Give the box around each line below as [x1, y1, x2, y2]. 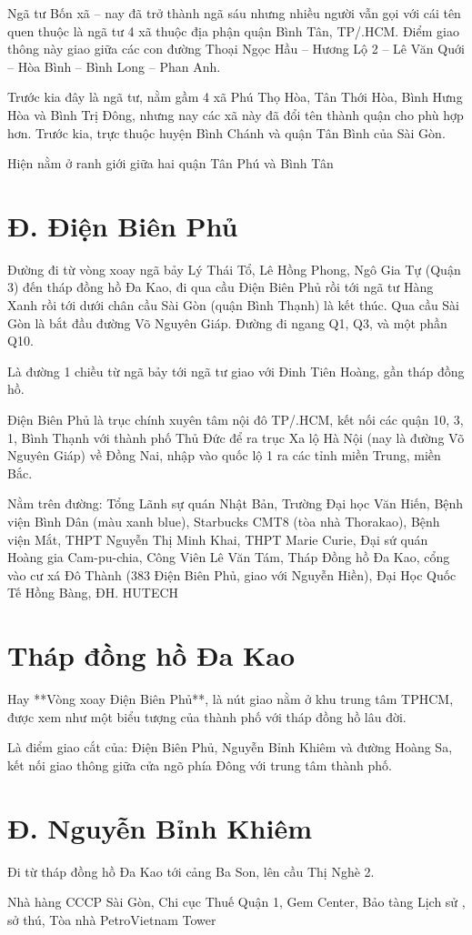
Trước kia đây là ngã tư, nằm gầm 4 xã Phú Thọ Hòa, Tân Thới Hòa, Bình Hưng [7, 87, 463, 106]
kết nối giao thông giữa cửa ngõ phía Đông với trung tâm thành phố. [7, 755, 393, 774]
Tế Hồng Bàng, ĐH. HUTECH [7, 583, 179, 602]
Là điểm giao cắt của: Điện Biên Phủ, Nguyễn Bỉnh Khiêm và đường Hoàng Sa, [7, 738, 453, 757]
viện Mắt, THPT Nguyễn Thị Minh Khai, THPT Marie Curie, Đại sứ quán [7, 529, 428, 548]
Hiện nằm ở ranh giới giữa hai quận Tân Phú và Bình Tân [7, 154, 334, 173]
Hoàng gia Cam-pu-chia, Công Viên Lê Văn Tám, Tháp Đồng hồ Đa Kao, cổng [7, 548, 450, 567]
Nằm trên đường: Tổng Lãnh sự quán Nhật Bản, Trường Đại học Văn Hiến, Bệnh [7, 494, 464, 513]
